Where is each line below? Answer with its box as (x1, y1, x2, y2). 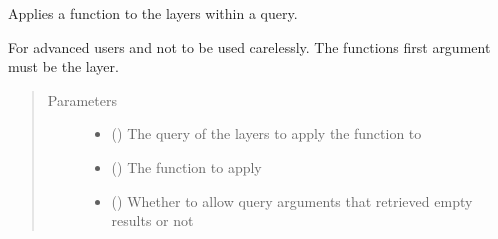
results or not (111, 210, 194, 231)
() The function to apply (111, 156, 262, 177)
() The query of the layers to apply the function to (111, 123, 422, 144)
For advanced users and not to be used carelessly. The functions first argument (8, 36, 491, 57)
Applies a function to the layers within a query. (8, 3, 298, 23)
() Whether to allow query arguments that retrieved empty (111, 190, 473, 211)
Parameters (47, 89, 117, 110)
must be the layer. (8, 56, 119, 77)
